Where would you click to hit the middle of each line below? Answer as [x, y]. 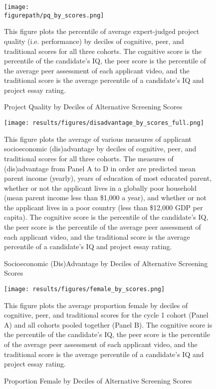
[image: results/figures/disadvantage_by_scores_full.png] [104, 123]
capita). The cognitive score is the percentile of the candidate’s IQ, [106, 217]
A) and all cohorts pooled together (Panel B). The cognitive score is [108, 324]
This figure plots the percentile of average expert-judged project [102, 31]
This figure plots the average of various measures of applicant [98, 139]
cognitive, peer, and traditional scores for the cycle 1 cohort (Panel [106, 315]
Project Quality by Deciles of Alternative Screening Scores [93, 107]
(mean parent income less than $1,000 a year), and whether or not [105, 197]
